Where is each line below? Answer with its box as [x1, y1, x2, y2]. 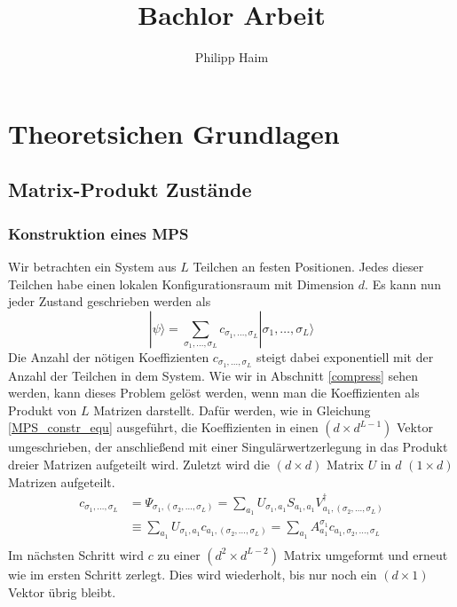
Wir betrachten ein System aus [8, 256, 177, 275]
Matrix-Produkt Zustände [8, 176, 252, 203]
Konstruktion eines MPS [8, 222, 189, 244]
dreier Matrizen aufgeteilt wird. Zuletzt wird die [8, 454, 270, 473]
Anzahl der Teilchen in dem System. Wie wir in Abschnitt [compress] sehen [8, 366, 419, 384]
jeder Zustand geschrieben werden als [8, 292, 211, 311]
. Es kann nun [365, 274, 441, 293]
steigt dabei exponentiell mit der [256, 347, 434, 366]
